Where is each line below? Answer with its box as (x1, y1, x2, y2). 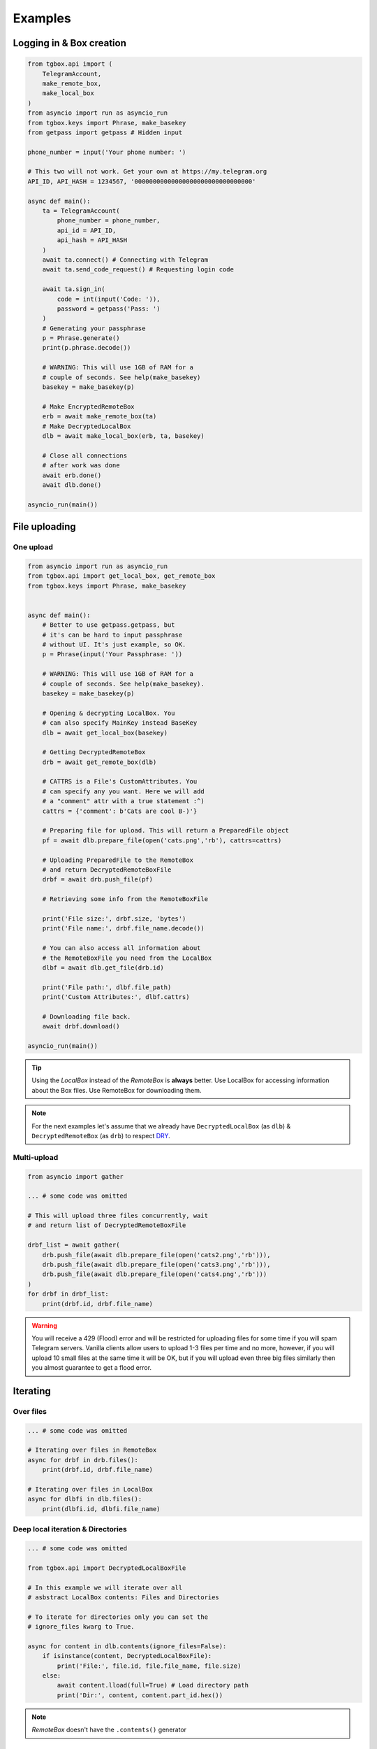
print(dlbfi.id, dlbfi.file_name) (42, 1505, 161, 1513)
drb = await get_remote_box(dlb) (42, 758, 157, 766)
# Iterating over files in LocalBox (27, 1485, 154, 1494)
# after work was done (42, 462, 120, 469)
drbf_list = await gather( (27, 1241, 120, 1249)
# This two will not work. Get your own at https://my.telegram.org (27, 168, 267, 176)
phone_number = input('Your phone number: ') (27, 148, 186, 156)
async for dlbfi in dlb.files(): (27, 1495, 142, 1503)
